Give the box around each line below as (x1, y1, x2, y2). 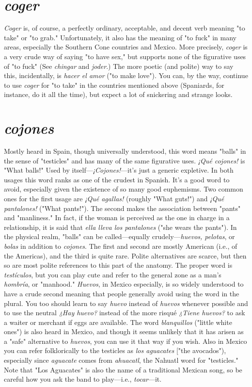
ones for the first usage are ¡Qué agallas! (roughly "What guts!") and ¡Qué (4, 193, 224, 203)
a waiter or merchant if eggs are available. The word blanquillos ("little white (4, 317, 232, 327)
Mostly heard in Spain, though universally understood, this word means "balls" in (4, 146, 246, 156)
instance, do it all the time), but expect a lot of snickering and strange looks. (4, 89, 233, 99)
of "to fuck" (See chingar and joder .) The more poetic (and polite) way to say (4, 61, 234, 71)
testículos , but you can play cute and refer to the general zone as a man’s (4, 269, 221, 279)
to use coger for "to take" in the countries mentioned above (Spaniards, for (4, 80, 224, 90)
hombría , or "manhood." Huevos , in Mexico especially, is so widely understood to (4, 279, 244, 289)
